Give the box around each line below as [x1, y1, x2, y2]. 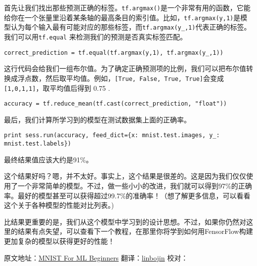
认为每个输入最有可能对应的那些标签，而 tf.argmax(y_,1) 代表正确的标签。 [10, 22, 251, 32]
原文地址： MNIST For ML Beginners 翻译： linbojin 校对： [4, 252, 188, 263]
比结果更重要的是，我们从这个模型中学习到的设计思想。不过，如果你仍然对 [4, 216, 246, 227]
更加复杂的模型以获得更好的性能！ [4, 235, 115, 246]
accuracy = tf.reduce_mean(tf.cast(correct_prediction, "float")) [4, 100, 227, 108]
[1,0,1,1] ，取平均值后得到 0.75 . [4, 82, 110, 93]
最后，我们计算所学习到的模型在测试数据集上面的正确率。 [4, 114, 191, 124]
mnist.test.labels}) [4, 140, 72, 148]
